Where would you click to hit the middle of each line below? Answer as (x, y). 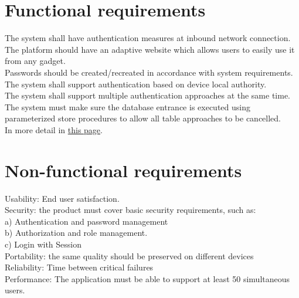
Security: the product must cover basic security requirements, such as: (130, 210)
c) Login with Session (43, 244)
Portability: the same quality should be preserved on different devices (129, 255)
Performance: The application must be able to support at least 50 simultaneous (147, 278)
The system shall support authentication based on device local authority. (136, 84)
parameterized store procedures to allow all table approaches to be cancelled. (143, 118)
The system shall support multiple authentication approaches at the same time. (148, 95)
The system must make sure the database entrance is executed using (128, 106)
